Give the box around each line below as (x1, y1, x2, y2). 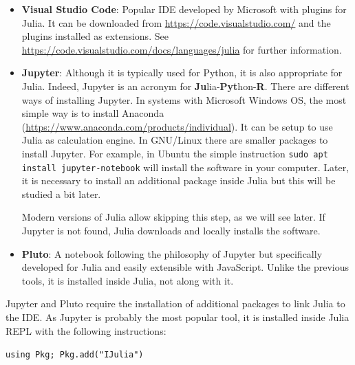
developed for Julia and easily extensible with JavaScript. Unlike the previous (21, 260, 349, 274)
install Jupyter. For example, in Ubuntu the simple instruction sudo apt (21, 146, 328, 160)
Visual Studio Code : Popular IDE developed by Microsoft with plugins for (21, 2, 347, 16)
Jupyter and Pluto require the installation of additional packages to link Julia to (6, 296, 345, 311)
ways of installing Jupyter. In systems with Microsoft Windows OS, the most (21, 92, 347, 107)
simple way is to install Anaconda (21, 106, 164, 120)
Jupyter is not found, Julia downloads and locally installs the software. (21, 223, 321, 238)
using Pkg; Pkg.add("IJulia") (6, 350, 144, 360)
